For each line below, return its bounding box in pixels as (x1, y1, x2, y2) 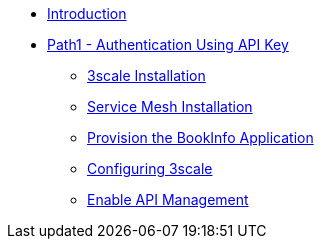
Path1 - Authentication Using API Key (47, 36, 289, 53)
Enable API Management (87, 191, 249, 208)
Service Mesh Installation (87, 98, 253, 115)
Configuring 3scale (87, 160, 213, 177)
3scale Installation (87, 67, 206, 84)
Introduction (47, 5, 127, 22)
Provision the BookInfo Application (87, 129, 314, 146)
